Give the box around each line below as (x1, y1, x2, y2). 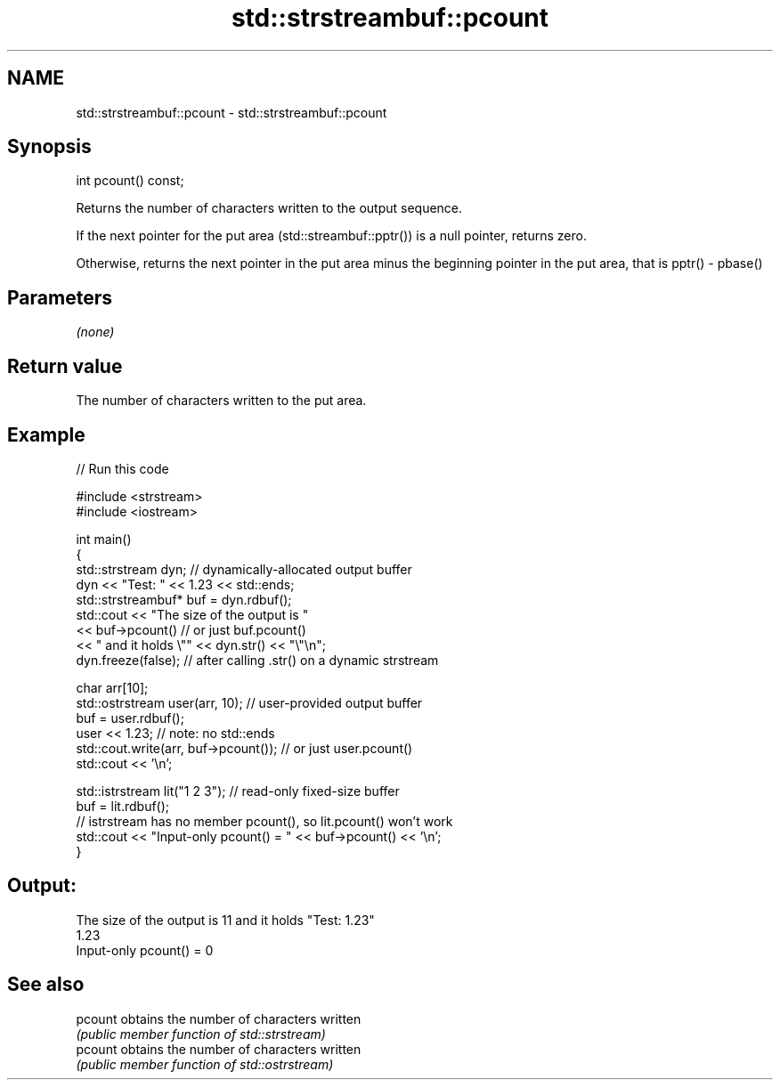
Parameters (7, 286, 112, 309)
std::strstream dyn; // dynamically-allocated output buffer (76, 561, 412, 577)
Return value (7, 354, 123, 377)
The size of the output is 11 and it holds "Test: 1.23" (76, 912, 375, 928)
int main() (76, 531, 132, 547)
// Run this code (76, 460, 169, 476)
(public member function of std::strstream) (76, 1026, 326, 1042)
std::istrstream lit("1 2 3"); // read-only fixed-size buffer (76, 783, 400, 799)
